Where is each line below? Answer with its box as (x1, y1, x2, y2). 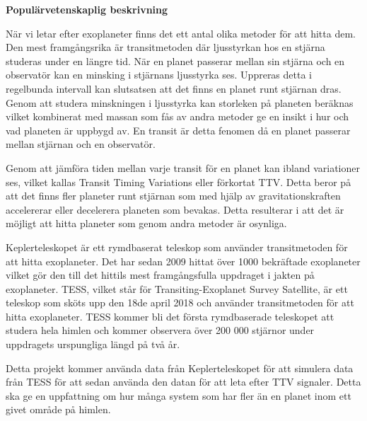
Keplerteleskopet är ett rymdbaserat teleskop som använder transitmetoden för (6, 239, 348, 254)
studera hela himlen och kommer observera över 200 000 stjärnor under (6, 323, 315, 338)
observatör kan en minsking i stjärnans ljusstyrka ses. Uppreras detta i (6, 67, 312, 82)
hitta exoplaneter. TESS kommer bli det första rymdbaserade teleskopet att (6, 308, 334, 323)
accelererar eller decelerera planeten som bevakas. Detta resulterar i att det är (6, 202, 344, 217)
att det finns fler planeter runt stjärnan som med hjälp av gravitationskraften (6, 188, 341, 203)
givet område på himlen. (6, 402, 111, 417)
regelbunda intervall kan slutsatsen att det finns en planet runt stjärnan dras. (6, 81, 342, 96)
